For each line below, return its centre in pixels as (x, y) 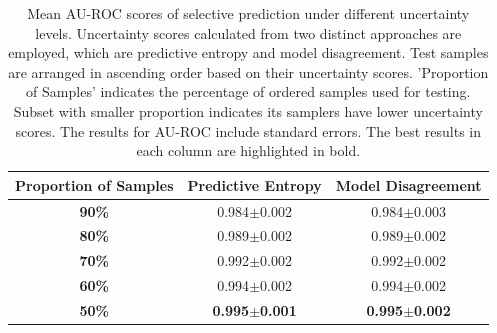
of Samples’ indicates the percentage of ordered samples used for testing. (248, 91)
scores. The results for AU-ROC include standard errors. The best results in (248, 130)
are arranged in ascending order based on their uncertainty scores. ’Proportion (248, 71)
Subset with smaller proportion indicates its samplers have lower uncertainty (248, 110)
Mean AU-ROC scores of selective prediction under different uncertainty (248, 13)
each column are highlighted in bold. (248, 150)
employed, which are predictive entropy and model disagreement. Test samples (248, 52)
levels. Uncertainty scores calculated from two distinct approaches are (248, 32)
